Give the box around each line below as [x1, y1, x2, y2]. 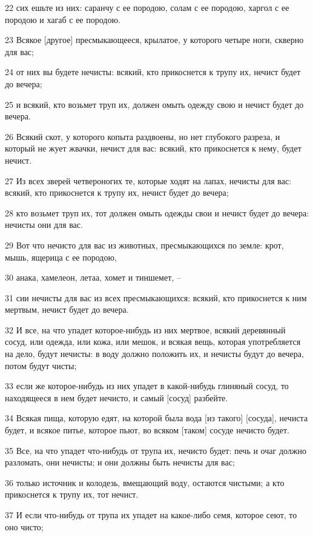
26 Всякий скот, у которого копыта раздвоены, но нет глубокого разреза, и [5, 130, 280, 142]
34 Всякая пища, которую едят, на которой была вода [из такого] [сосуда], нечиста [5, 412, 308, 424]
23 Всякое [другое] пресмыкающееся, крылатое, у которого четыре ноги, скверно [5, 33, 304, 46]
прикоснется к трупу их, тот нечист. [5, 488, 139, 501]
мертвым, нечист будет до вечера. [5, 303, 129, 316]
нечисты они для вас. [5, 218, 83, 231]
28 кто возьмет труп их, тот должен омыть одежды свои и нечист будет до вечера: [5, 206, 309, 219]
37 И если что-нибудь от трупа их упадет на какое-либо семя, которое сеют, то [5, 509, 297, 521]
